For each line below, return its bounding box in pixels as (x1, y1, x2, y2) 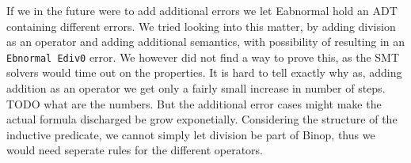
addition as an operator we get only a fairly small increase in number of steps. (6, 80, 386, 97)
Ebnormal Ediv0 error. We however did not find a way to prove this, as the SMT (6, 48, 400, 65)
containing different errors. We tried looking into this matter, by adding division (6, 17, 396, 34)
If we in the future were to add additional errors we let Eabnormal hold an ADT (6, 2, 398, 18)
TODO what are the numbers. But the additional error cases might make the (6, 95, 382, 112)
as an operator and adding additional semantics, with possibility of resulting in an (6, 33, 405, 50)
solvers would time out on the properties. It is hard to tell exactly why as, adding (6, 64, 402, 81)
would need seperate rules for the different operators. (6, 142, 264, 158)
